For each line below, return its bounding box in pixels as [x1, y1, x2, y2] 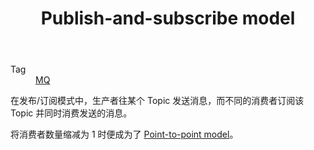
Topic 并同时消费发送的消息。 [10, 107, 133, 119]
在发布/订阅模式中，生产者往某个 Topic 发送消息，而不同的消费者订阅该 [10, 95, 305, 107]
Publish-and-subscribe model [40, 7, 296, 30]
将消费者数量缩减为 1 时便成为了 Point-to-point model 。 [10, 128, 239, 141]
